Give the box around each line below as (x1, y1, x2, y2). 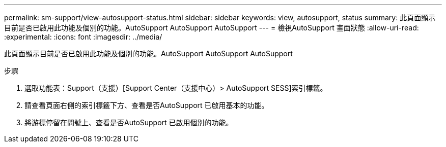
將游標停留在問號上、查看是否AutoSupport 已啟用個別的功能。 (24, 118, 233, 127)
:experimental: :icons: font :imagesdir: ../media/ (4, 32, 162, 41)
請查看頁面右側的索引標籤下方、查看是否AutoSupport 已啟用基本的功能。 (24, 101, 269, 109)
